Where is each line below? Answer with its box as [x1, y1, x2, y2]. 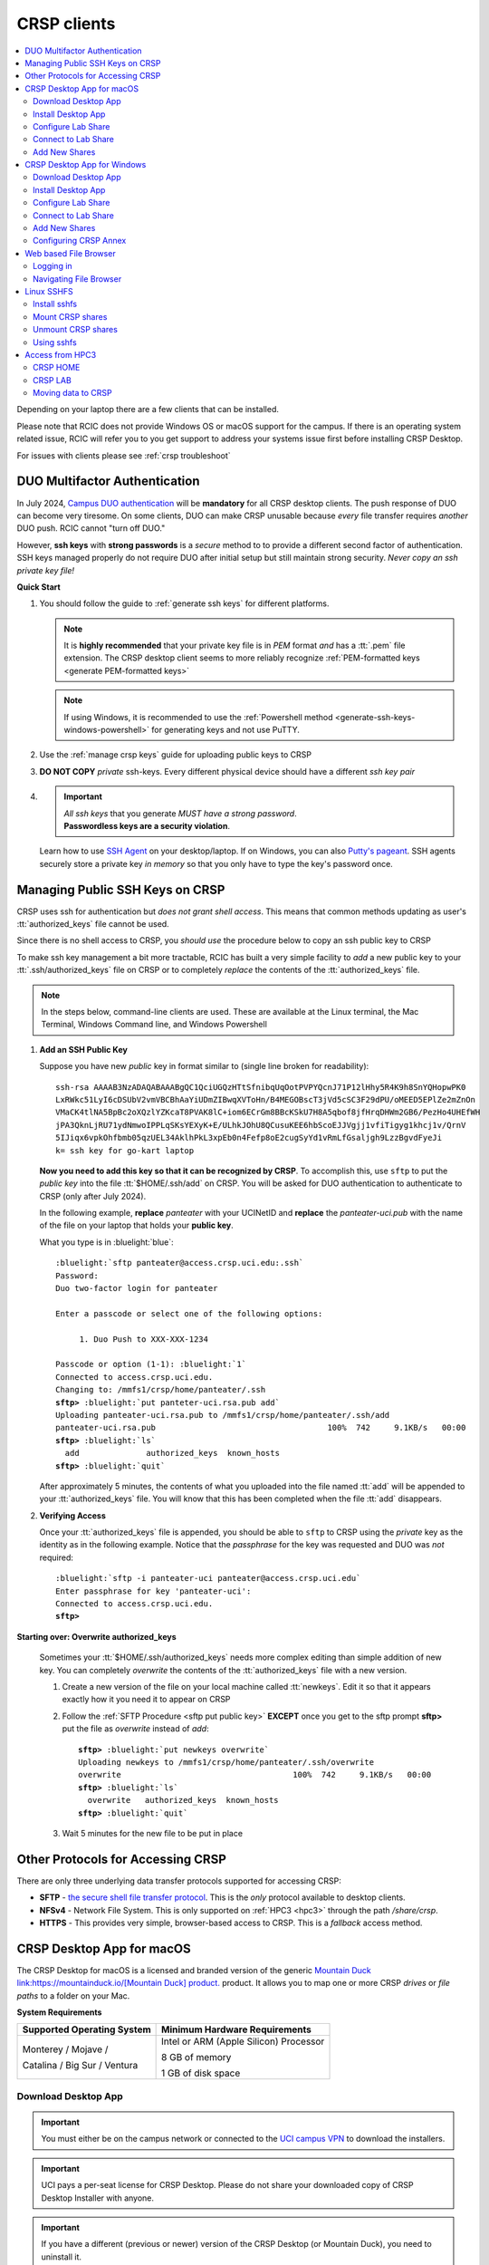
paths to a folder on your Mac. [16, 1990, 130, 2001]
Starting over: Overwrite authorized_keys [16, 1631, 177, 1642]
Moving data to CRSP [33, 388, 112, 399]
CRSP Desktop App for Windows [24, 159, 147, 170]
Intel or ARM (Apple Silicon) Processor [161, 2035, 325, 2048]
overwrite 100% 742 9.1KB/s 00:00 [78, 1769, 432, 1780]
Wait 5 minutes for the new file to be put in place [62, 1827, 244, 1838]
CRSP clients [16, 14, 116, 34]
